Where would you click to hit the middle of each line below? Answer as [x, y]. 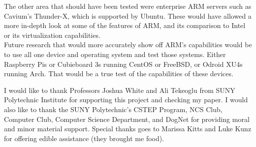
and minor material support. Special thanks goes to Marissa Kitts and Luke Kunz [128, 129]
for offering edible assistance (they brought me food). [84, 138]
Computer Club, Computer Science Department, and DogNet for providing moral [127, 119]
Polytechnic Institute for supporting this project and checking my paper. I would [126, 100]
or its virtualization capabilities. [52, 35]
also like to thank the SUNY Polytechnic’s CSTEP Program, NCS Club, [113, 109]
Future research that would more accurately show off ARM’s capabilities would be [128, 44]
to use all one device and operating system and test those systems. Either [115, 54]
